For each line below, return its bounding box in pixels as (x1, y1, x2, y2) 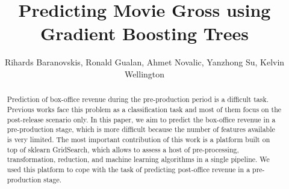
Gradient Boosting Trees (40, 21, 249, 46)
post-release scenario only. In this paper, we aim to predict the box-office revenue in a (7, 114, 276, 124)
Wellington (124, 67, 165, 80)
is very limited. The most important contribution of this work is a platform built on (7, 134, 270, 144)
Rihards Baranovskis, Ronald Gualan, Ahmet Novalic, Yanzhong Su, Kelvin (4, 56, 285, 68)
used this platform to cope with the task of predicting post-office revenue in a (7, 164, 250, 174)
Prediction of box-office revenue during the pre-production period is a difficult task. (7, 94, 269, 104)
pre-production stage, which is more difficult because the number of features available (7, 124, 275, 134)
